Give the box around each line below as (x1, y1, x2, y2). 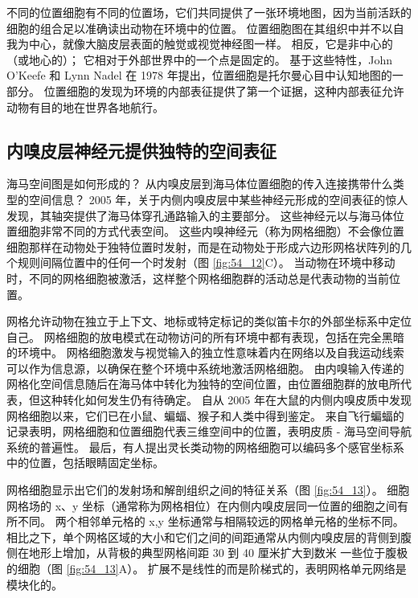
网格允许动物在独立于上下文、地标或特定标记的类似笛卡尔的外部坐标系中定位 (6, 313, 412, 330)
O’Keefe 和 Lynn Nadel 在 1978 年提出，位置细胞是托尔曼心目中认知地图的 (6, 67, 392, 84)
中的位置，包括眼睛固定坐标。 (6, 454, 164, 471)
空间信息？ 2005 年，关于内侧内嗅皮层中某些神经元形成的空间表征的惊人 (28, 190, 408, 207)
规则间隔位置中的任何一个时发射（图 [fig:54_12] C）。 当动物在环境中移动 (17, 254, 395, 271)
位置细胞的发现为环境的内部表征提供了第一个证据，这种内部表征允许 (43, 82, 404, 99)
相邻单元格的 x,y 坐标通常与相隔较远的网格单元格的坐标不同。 (77, 513, 404, 530)
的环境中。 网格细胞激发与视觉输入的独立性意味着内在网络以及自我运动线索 (6, 344, 404, 361)
